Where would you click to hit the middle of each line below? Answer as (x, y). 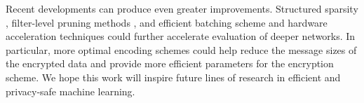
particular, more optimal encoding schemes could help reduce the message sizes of (181, 49)
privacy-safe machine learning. (70, 91)
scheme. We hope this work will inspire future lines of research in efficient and (173, 77)
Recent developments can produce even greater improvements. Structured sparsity (182, 8)
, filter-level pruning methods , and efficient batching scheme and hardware (167, 22)
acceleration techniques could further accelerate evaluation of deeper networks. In (181, 36)
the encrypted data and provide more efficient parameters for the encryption (170, 63)
